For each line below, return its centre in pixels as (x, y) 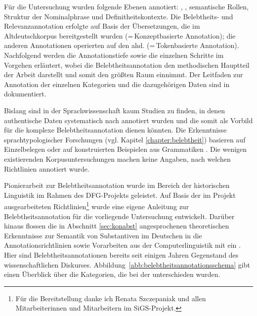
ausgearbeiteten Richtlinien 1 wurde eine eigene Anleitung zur (97, 205)
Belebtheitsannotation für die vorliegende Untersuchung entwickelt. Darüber (119, 216)
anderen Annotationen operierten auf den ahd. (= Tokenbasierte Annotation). (122, 45)
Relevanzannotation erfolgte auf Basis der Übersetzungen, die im (102, 26)
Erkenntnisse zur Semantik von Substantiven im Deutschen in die (103, 235)
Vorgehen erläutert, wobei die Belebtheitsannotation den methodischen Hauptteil (127, 65)
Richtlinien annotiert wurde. (47, 168)
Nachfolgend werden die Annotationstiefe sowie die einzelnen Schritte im (114, 55)
